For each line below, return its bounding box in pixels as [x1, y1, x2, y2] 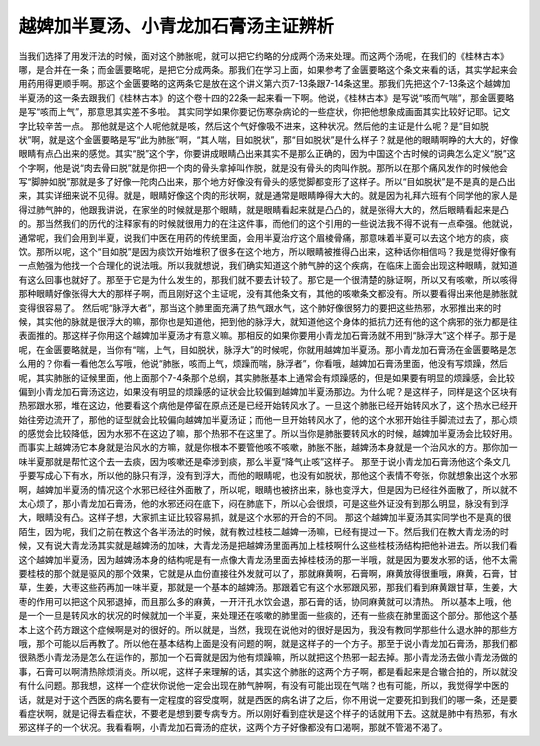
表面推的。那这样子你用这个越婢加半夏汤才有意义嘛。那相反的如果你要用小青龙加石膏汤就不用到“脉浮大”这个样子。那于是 [18, 330, 517, 342]
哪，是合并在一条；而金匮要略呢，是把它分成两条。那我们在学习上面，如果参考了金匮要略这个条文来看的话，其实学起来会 [18, 63, 518, 75]
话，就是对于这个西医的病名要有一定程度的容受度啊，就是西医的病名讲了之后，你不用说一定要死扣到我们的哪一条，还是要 [18, 693, 518, 705]
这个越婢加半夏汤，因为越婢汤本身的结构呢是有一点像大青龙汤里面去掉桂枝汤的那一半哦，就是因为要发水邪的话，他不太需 [18, 553, 518, 565]
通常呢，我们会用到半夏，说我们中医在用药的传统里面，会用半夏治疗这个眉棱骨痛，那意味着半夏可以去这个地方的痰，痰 [18, 231, 509, 244]
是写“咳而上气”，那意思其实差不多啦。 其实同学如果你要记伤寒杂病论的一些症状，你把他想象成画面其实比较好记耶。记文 [18, 106, 511, 118]
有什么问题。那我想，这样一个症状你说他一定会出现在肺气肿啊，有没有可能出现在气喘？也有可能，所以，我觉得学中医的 [18, 680, 509, 692]
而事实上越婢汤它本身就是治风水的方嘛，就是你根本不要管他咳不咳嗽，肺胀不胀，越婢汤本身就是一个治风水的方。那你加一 [18, 441, 518, 454]
